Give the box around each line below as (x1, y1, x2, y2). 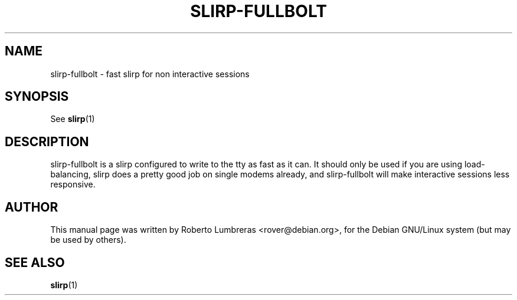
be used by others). (50, 235, 126, 245)
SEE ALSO (5, 255, 65, 270)
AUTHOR (5, 199, 58, 215)
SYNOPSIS (5, 89, 69, 104)
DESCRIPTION (5, 134, 89, 149)
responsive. (50, 179, 96, 190)
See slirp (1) (50, 114, 95, 124)
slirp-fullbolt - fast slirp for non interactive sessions (50, 68, 250, 79)
